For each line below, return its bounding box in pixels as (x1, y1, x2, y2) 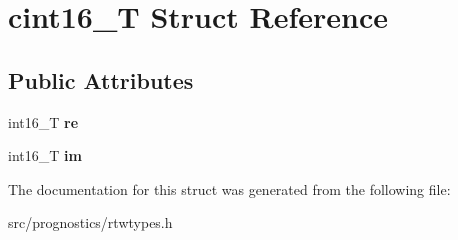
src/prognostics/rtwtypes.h (8, 212, 173, 233)
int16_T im (8, 145, 82, 166)
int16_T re (8, 111, 79, 132)
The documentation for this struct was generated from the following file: (8, 178, 451, 199)
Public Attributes (8, 64, 194, 95)
